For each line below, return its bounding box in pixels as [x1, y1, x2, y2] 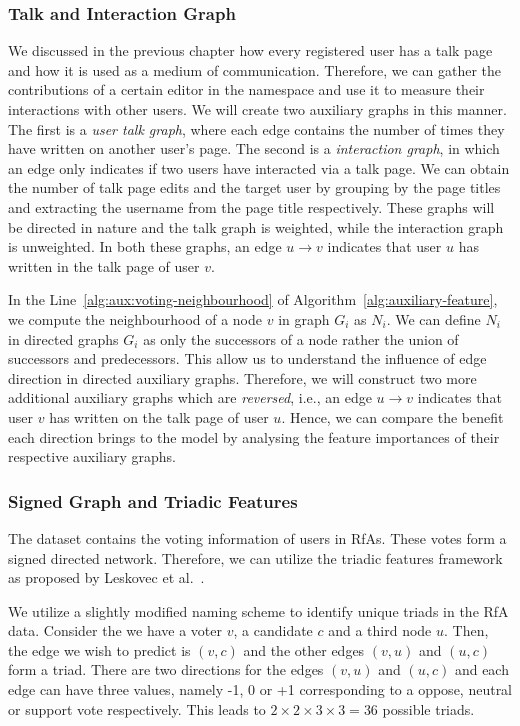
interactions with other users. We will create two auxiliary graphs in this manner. [8, 99, 507, 119]
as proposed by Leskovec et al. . [8, 567, 205, 588]
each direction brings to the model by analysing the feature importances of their [8, 426, 500, 447]
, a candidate [233, 620, 313, 641]
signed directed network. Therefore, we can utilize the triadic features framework [8, 547, 503, 568]
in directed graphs [8, 328, 119, 349]
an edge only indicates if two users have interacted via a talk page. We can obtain [8, 157, 510, 178]
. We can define [386, 308, 481, 329]
